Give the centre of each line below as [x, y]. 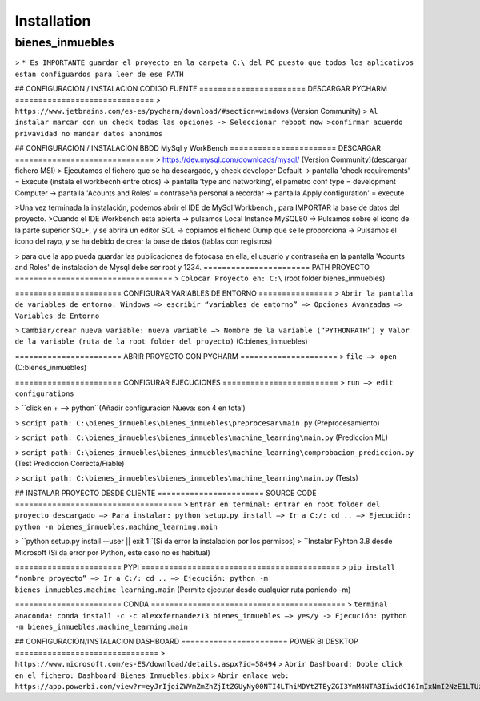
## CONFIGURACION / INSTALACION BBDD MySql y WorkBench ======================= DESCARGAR [198, 148]
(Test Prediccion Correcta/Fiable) [70, 463]
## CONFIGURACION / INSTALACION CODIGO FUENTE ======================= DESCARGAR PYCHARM [201, 89]
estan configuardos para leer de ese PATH [99, 74]
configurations [45, 393]
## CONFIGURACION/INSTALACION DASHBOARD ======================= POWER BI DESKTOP [187, 642]
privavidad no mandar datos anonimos [89, 133]
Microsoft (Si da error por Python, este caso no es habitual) [113, 552]
